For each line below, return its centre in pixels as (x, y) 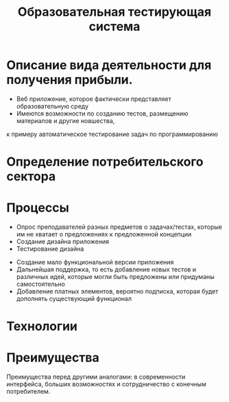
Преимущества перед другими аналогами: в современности (96, 377)
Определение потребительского (105, 162)
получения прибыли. (70, 80)
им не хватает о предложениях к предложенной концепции (104, 234)
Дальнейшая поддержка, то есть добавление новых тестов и (106, 269)
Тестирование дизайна (50, 249)
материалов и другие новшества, (65, 120)
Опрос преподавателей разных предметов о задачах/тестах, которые (119, 227)
